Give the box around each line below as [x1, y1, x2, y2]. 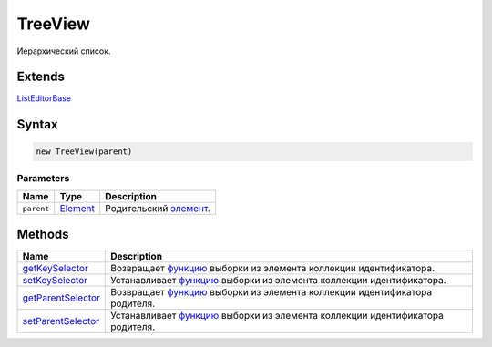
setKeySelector [22, 273, 88, 286]
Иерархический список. [16, 46, 111, 56]
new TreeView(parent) [36, 147, 133, 157]
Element [59, 202, 96, 215]
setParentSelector [22, 314, 100, 327]
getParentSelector [22, 291, 100, 304]
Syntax [16, 117, 58, 132]
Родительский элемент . [105, 202, 211, 215]
